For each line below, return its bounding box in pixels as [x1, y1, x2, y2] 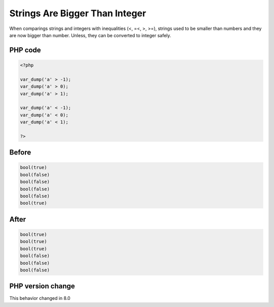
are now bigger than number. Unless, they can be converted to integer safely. [9, 32, 172, 38]
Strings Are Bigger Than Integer [9, 8, 147, 19]
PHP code [9, 46, 41, 54]
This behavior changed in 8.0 [9, 295, 71, 301]
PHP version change [9, 282, 76, 291]
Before [9, 148, 31, 157]
